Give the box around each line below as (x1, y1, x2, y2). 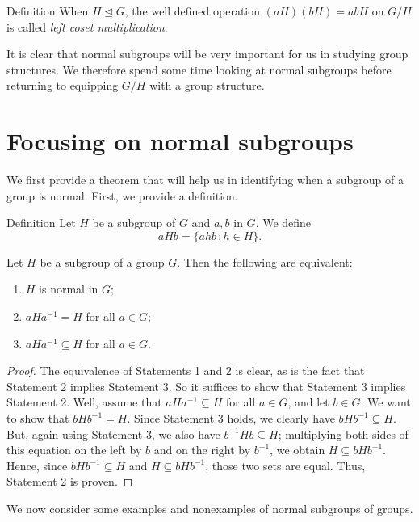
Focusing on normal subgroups (6, 124, 354, 158)
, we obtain (270, 441, 325, 458)
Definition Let (6, 214, 76, 231)
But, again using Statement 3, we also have (6, 425, 220, 442)
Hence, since (6, 457, 68, 474)
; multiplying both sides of (278, 425, 409, 442)
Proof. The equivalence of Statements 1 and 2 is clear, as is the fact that (6, 362, 365, 379)
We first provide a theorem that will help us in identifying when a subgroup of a (6, 171, 404, 188)
